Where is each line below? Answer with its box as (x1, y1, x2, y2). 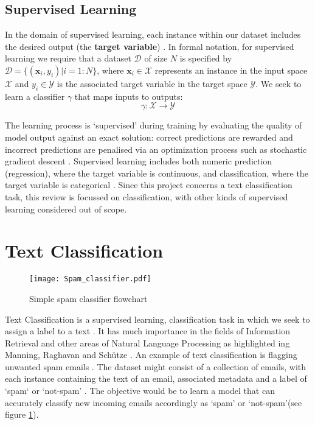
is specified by (179, 52, 232, 65)
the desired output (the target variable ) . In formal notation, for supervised (5, 40, 294, 52)
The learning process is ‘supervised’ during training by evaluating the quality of (5, 119, 302, 132)
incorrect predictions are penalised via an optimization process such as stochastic (5, 142, 307, 155)
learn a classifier (5, 90, 65, 102)
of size (144, 52, 168, 65)
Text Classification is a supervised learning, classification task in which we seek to (5, 312, 310, 325)
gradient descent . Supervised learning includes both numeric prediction (5, 155, 272, 167)
